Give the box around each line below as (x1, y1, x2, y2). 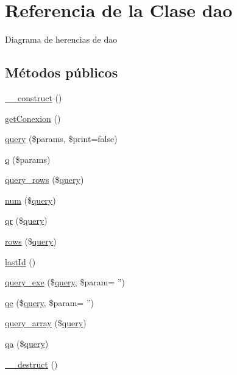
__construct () (5, 91, 62, 104)
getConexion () (5, 112, 61, 124)
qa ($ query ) (5, 337, 49, 350)
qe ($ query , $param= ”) (5, 296, 94, 309)
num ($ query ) (5, 193, 56, 206)
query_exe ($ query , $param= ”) (5, 276, 125, 288)
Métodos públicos (5, 63, 118, 82)
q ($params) (5, 152, 51, 165)
